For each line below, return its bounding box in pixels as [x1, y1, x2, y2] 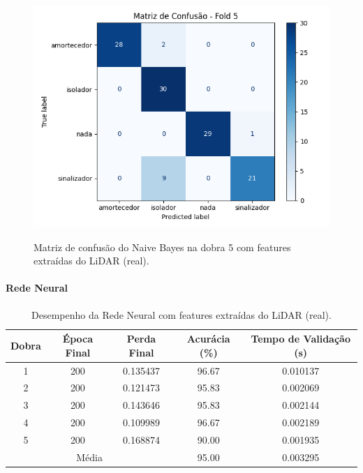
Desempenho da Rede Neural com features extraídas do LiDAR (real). [31, 307, 332, 322]
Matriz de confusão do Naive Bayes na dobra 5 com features [34, 239, 291, 254]
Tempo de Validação [251, 331, 350, 346]
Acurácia [186, 331, 230, 346]
